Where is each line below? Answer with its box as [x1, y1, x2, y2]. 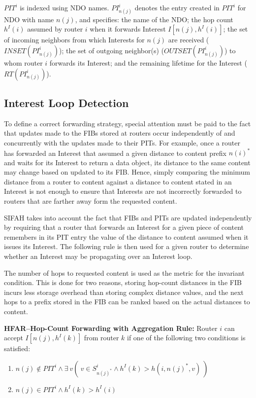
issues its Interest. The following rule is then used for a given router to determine [4, 241, 249, 252]
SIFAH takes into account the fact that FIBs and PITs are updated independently [4, 212, 252, 222]
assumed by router [27, 24, 83, 34]
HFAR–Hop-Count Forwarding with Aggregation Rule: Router [4, 323, 218, 333]
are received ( [168, 35, 209, 45]
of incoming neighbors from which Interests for [4, 35, 145, 45]
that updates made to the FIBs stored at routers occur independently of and [4, 128, 235, 138]
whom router [4, 57, 43, 68]
